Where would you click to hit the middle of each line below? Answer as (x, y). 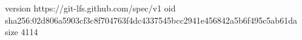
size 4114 (22, 32)
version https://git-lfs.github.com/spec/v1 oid (90, 8)
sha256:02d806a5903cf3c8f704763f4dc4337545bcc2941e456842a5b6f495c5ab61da (151, 20)
